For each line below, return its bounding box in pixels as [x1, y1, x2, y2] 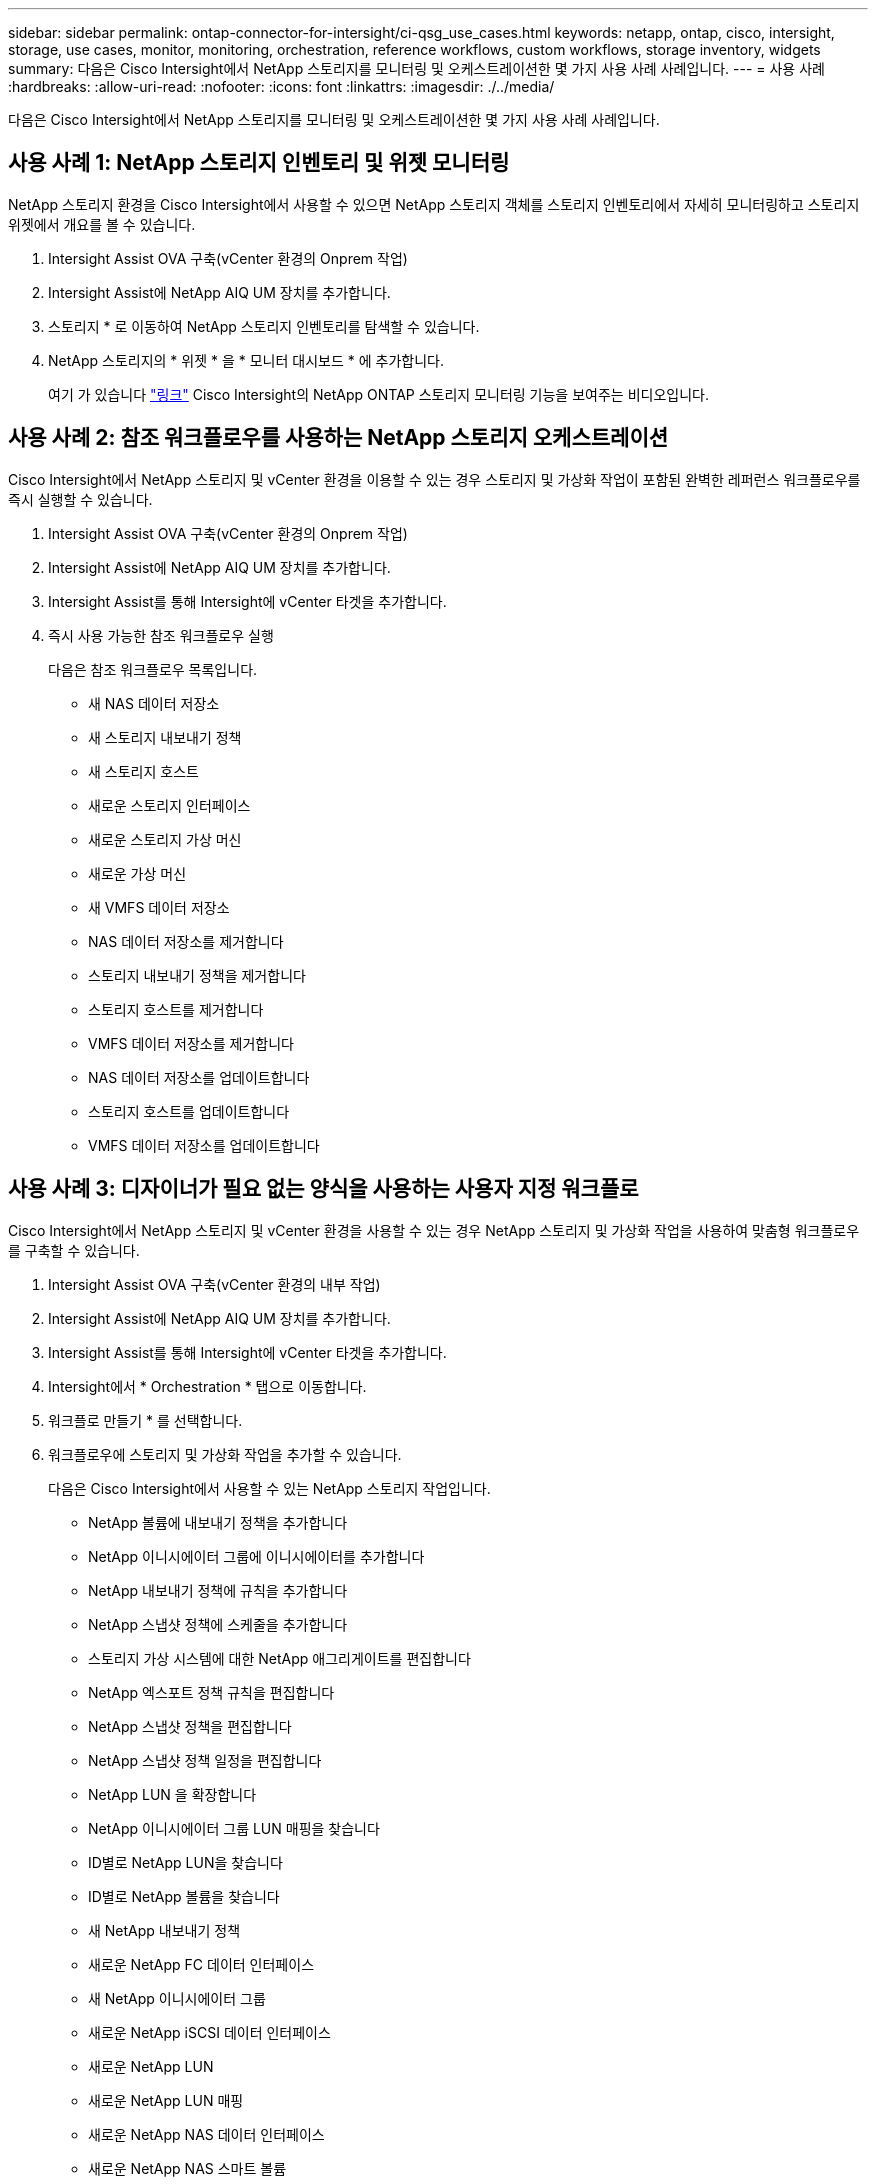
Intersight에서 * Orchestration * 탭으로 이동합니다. [48, 1377, 367, 1395]
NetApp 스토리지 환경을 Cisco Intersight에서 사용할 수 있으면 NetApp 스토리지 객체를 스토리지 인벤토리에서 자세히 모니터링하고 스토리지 [8, 195, 860, 213]
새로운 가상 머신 [88, 864, 187, 882]
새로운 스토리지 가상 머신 [88, 830, 242, 848]
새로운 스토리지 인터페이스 [88, 796, 251, 814]
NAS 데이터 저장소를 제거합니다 [88, 932, 284, 950]
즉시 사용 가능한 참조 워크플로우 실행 [48, 626, 274, 644]
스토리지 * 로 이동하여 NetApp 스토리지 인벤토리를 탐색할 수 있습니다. [48, 317, 480, 335]
